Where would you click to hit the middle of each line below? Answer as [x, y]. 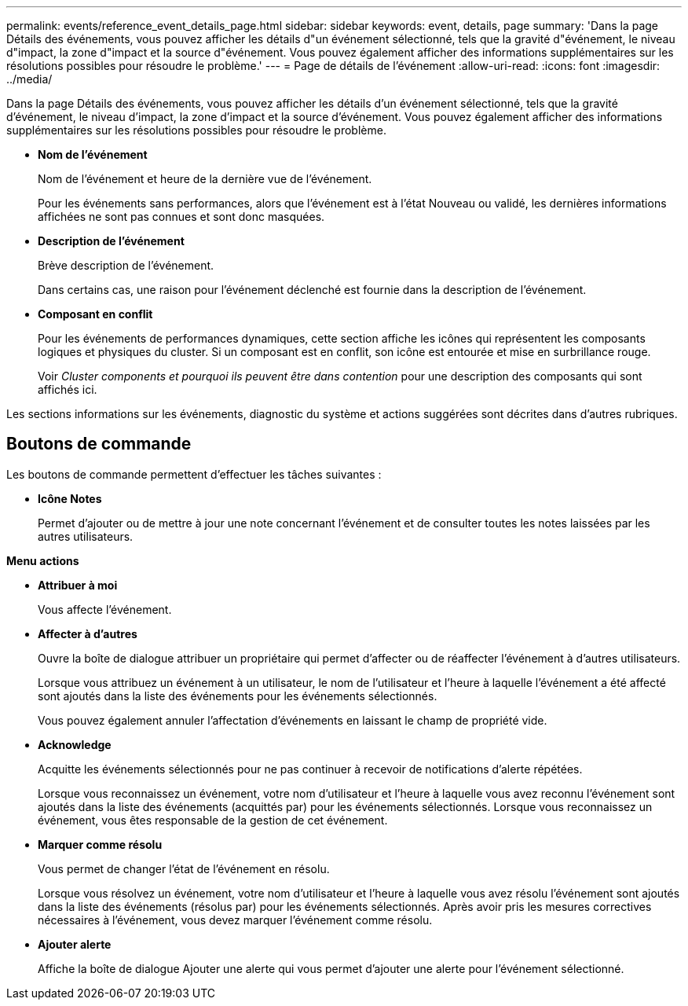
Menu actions [43, 560]
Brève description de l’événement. [126, 265]
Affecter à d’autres [88, 633]
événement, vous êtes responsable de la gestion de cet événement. [213, 820]
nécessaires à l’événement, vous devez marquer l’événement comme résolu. [235, 920]
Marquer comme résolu [100, 844]
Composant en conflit [95, 314]
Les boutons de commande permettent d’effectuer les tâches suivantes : [194, 474]
